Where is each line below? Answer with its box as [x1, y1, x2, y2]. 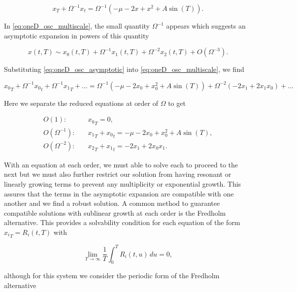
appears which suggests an [166, 21, 246, 31]
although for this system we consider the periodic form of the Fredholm [4, 270, 220, 281]
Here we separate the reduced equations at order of [4, 97, 158, 108]
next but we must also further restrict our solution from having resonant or [4, 169, 231, 179]
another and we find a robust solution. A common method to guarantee [4, 198, 220, 208]
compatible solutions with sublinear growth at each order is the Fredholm [4, 207, 226, 218]
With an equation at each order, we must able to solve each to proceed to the [4, 159, 238, 169]
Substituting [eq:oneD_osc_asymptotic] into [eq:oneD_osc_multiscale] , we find [4, 64, 244, 74]
